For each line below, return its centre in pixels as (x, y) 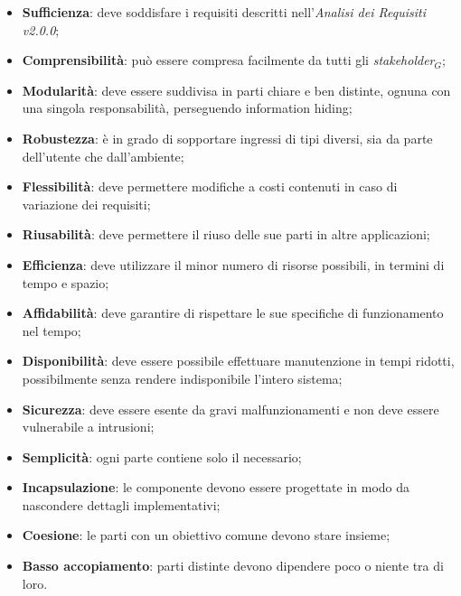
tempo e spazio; (66, 282)
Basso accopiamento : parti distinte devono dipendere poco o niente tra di (233, 566)
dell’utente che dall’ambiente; (103, 156)
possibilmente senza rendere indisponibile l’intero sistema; (182, 378)
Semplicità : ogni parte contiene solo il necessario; (162, 456)
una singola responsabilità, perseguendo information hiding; (187, 108)
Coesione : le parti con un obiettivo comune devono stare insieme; (206, 535)
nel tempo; (52, 330)
